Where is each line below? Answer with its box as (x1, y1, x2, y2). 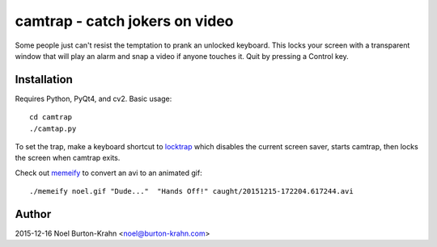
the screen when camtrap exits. (15, 153, 121, 163)
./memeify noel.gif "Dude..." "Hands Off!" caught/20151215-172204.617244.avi (29, 186, 354, 196)
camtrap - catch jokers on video (15, 12, 234, 30)
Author (15, 207, 52, 221)
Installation (15, 73, 73, 86)
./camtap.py (29, 123, 77, 133)
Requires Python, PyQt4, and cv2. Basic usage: (15, 94, 172, 103)
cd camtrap (29, 113, 73, 122)
